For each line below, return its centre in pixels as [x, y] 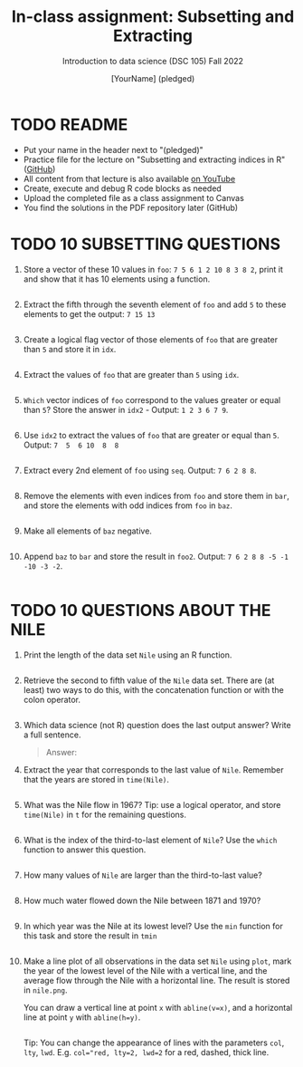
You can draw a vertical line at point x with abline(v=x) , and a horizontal [158, 1007]
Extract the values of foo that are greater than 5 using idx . [131, 374]
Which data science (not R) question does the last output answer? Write [157, 725]
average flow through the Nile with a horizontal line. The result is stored [156, 980]
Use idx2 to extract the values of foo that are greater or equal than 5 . [151, 435]
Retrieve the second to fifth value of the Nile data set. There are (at [149, 680]
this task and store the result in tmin [90, 936]
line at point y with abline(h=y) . [82, 1017]
